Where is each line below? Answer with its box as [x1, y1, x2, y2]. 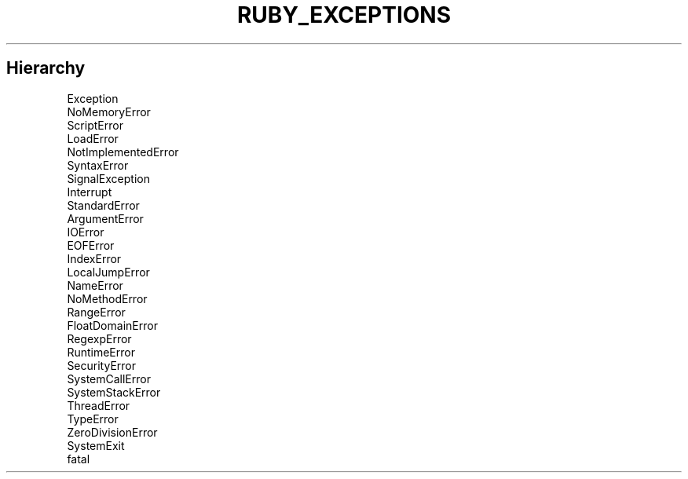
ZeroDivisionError [67, 425, 158, 439]
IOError [67, 225, 104, 239]
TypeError [67, 411, 119, 426]
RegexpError [67, 331, 132, 346]
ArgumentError [67, 211, 144, 225]
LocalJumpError [67, 265, 150, 279]
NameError [67, 278, 123, 292]
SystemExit [67, 438, 125, 452]
